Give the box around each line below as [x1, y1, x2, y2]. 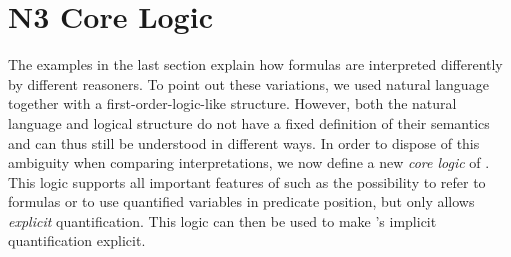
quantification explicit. [8, 230, 146, 251]
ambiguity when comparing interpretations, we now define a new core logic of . [8, 152, 490, 173]
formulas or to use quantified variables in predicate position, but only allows [8, 191, 475, 212]
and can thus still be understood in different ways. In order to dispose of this [8, 132, 480, 153]
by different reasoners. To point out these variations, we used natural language [8, 73, 489, 94]
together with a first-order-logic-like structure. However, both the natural [8, 93, 457, 114]
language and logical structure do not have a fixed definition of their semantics [8, 112, 490, 133]
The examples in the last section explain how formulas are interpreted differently [8, 54, 503, 75]
